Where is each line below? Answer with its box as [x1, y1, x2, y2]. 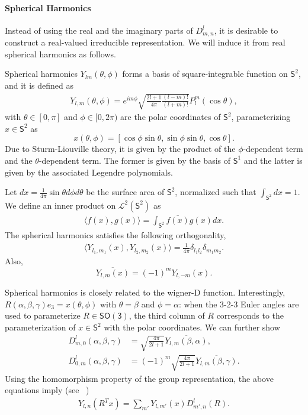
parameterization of [5, 321, 76, 333]
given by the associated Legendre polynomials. [5, 166, 173, 178]
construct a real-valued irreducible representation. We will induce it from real [5, 36, 285, 48]
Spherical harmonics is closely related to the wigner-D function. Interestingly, [5, 286, 285, 299]
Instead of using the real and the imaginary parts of [5, 24, 193, 36]
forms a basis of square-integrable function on [122, 67, 288, 80]
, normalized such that [175, 186, 256, 198]
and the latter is [243, 154, 303, 166]
